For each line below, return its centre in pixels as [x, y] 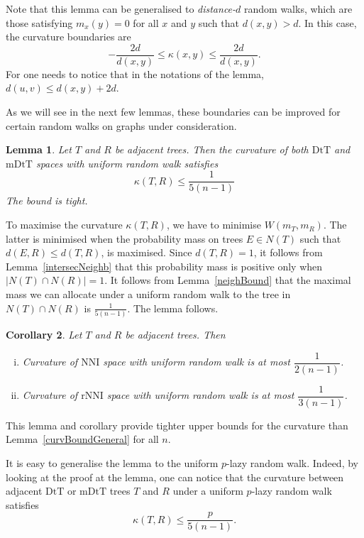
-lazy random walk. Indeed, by [292, 462]
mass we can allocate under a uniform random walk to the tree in [148, 294]
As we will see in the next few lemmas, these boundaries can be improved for [173, 112]
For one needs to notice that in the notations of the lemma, [135, 73]
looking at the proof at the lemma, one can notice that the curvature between [175, 477]
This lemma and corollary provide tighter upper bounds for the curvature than [177, 425]
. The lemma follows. [173, 308]
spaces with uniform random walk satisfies [127, 163]
